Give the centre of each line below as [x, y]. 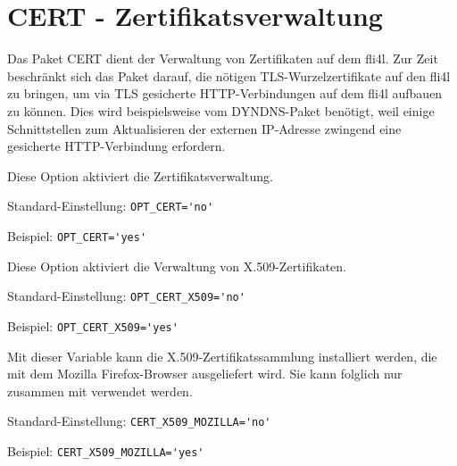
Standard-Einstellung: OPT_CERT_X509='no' [126, 296]
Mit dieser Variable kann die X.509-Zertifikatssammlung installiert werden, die [222, 356]
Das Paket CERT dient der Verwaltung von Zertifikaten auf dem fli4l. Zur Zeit [223, 58]
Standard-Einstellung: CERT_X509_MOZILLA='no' [139, 421]
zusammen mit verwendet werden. [100, 391]
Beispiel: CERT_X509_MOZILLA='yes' [106, 450]
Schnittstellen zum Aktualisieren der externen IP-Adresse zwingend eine [204, 128]
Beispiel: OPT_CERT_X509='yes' [93, 325]
